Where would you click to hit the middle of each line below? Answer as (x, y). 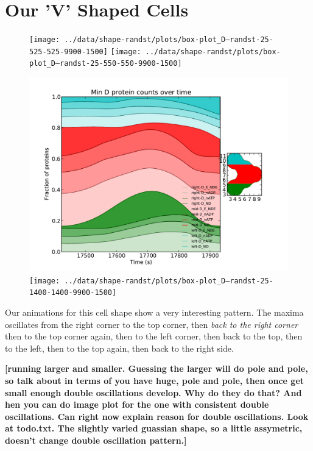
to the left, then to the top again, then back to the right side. (119, 348)
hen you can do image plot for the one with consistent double (137, 404)
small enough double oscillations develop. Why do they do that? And (153, 392)
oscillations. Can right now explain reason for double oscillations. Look (157, 416)
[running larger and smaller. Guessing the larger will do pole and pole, (156, 368)
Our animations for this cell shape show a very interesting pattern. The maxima (154, 312)
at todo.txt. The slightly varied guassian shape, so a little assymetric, (154, 428)
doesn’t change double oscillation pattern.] (96, 440)
